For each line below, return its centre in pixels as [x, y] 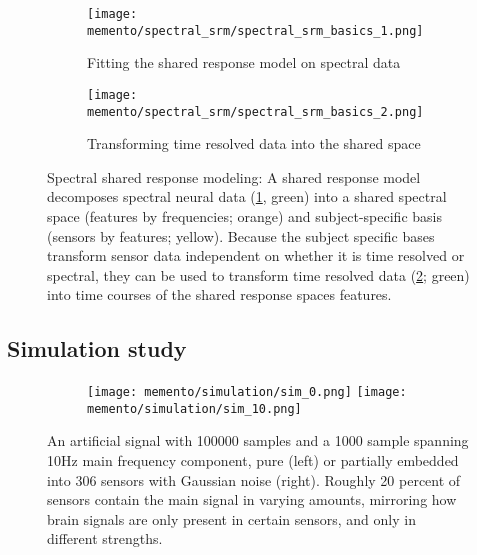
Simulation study [97, 348]
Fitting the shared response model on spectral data [244, 62]
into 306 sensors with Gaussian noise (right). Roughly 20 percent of [254, 479]
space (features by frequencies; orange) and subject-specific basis [244, 216]
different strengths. [105, 538]
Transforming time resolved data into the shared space [254, 143]
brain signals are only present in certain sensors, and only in [231, 518]
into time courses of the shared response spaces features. [219, 294]
